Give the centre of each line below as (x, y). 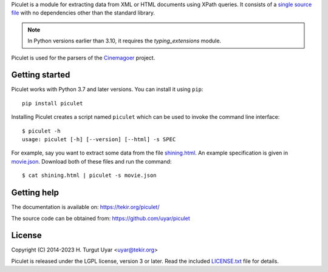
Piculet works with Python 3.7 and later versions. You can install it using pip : (107, 89)
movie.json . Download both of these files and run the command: (91, 161)
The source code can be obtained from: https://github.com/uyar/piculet (101, 218)
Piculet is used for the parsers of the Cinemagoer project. (83, 58)
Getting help (35, 193)
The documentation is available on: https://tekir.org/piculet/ (85, 207)
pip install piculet (53, 103)
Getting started (41, 75)
